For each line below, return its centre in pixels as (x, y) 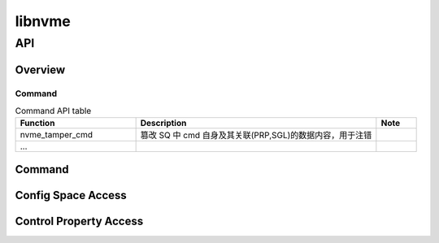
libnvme (43, 21)
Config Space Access (71, 195)
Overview (40, 69)
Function (37, 124)
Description (163, 124)
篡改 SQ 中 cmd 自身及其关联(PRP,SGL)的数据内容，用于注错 (256, 136)
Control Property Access (79, 221)
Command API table (53, 111)
